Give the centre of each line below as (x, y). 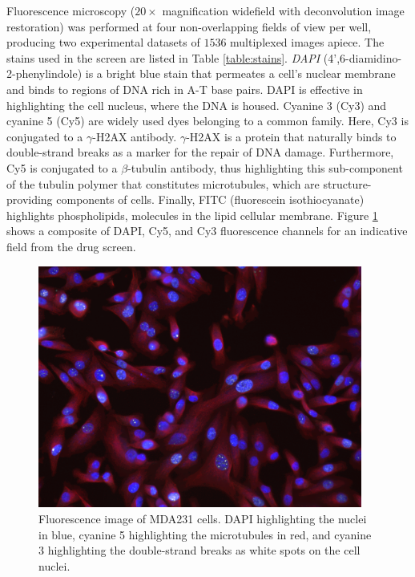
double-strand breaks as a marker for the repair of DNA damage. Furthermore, (200, 152)
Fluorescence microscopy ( (71, 10)
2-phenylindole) (44, 73)
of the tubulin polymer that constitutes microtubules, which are (163, 183)
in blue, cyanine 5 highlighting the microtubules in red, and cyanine (205, 534)
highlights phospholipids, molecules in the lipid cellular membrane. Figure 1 (192, 215)
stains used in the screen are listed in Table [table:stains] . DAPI (163, 57)
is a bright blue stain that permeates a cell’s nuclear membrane (240, 73)
